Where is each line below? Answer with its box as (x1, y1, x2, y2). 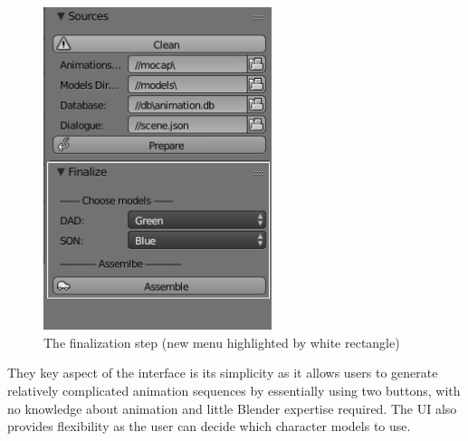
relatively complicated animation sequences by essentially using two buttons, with (7, 381, 461, 400)
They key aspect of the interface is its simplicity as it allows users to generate (7, 363, 438, 382)
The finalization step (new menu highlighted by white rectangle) (43, 332, 400, 351)
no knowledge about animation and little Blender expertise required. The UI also (7, 398, 457, 417)
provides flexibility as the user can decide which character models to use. (7, 417, 411, 436)
